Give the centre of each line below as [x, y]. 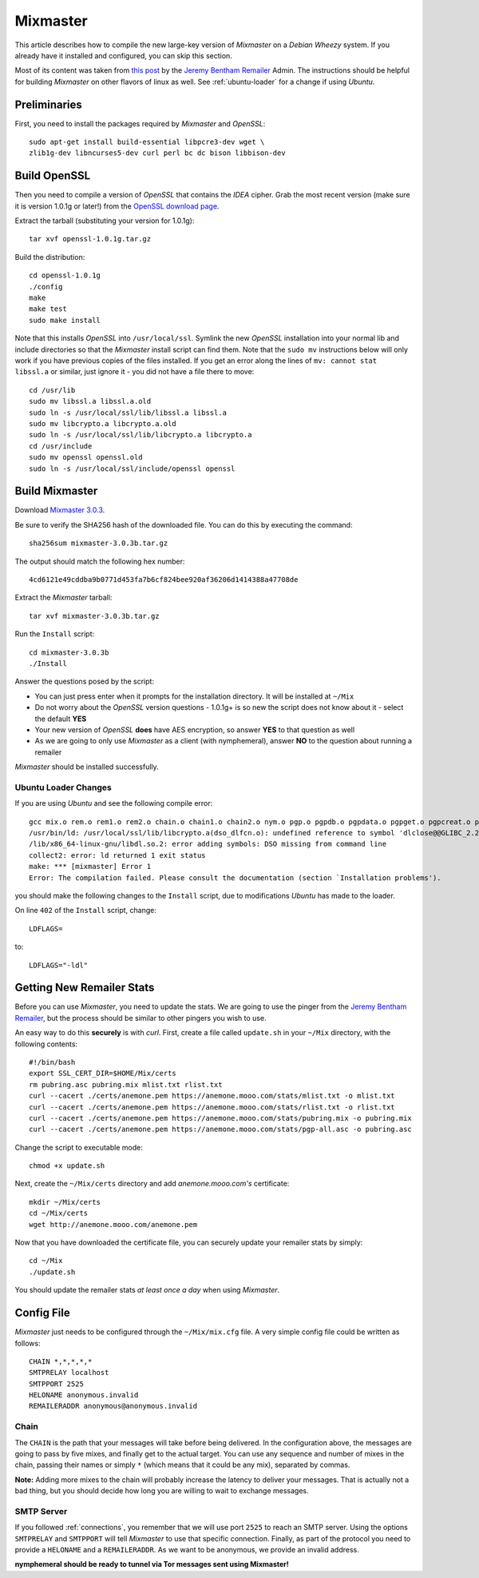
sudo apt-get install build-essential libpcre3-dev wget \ [147, 142]
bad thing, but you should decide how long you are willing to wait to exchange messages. [162, 1491]
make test [48, 309]
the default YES [61, 719]
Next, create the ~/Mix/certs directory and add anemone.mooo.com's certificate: [152, 1184]
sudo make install [65, 320]
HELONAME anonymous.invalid [84, 1395]
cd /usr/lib [52, 390]
